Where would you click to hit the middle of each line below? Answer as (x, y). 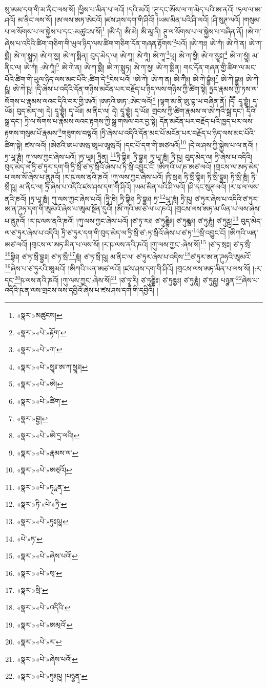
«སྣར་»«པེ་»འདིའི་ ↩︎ (44, 607)
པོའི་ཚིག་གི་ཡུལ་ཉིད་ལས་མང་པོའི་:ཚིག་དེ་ (56, 79)
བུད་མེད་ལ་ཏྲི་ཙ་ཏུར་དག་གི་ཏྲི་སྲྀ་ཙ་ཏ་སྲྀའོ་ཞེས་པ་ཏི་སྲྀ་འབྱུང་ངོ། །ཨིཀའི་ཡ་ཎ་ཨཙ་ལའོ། (108, 167)
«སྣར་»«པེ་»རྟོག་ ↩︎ (42, 332)
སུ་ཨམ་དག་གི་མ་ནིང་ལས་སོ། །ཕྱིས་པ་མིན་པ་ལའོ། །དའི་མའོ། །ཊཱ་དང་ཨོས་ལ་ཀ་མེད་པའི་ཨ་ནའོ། (119, 9)
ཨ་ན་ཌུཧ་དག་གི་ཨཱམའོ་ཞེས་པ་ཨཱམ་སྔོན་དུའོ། (59, 209)
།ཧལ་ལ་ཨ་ (249, 9)
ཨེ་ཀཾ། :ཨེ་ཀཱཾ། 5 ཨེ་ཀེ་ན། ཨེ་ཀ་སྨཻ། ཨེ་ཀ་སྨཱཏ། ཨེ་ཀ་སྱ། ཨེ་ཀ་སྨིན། (102, 66)
